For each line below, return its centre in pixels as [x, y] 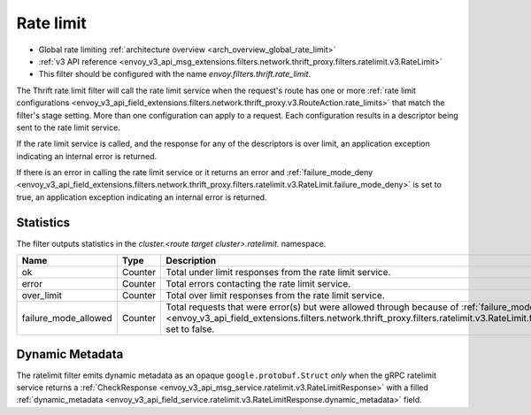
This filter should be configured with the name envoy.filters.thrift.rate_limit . [175, 74]
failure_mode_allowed [67, 319]
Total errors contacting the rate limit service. [258, 284]
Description [191, 261]
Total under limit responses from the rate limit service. [278, 273]
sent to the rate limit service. [69, 127]
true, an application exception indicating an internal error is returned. [142, 197]
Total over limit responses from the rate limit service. [275, 296]
